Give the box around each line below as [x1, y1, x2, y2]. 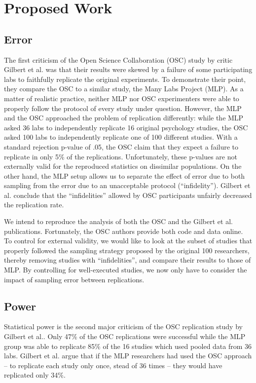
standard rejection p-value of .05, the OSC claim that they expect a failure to [4, 141, 239, 152]
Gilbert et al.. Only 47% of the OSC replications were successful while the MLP [4, 331, 246, 342]
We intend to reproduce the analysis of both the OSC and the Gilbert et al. [4, 216, 233, 227]
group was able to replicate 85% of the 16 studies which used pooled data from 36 [4, 341, 252, 351]
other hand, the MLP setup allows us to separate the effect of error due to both [4, 170, 245, 181]
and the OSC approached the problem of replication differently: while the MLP [4, 113, 244, 123]
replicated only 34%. [4, 370, 66, 380]
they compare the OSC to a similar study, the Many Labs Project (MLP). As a [4, 83, 244, 94]
